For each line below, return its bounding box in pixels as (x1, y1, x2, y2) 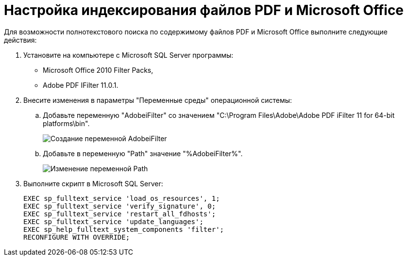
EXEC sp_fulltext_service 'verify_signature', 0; (23, 202, 216, 210)
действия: (4, 35, 37, 44)
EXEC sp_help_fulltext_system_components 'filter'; (23, 225, 224, 233)
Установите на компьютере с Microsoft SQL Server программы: (23, 50, 234, 59)
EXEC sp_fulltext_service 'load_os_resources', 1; (23, 194, 220, 202)
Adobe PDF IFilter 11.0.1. (43, 81, 119, 89)
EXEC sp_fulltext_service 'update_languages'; (23, 217, 203, 226)
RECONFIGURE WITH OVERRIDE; (23, 233, 130, 241)
